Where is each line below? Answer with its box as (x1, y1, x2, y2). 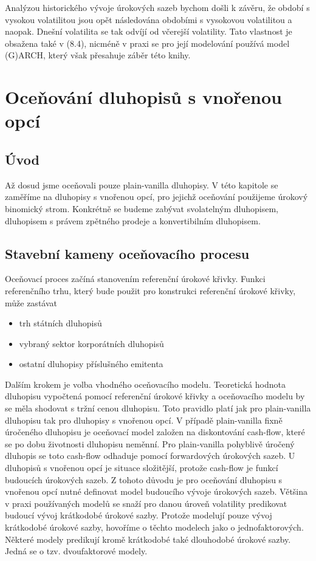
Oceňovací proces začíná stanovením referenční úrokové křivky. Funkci (5, 272, 266, 285)
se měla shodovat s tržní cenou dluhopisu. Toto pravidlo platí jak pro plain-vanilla (5, 402, 311, 415)
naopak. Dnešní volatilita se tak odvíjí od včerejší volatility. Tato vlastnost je (5, 25, 292, 38)
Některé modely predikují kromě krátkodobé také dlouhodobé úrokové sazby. (5, 532, 291, 545)
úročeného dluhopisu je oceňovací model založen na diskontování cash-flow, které (5, 425, 305, 438)
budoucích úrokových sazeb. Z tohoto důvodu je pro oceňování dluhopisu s (5, 473, 283, 486)
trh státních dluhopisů (19, 317, 102, 329)
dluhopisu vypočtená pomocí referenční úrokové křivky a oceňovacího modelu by (5, 390, 305, 402)
